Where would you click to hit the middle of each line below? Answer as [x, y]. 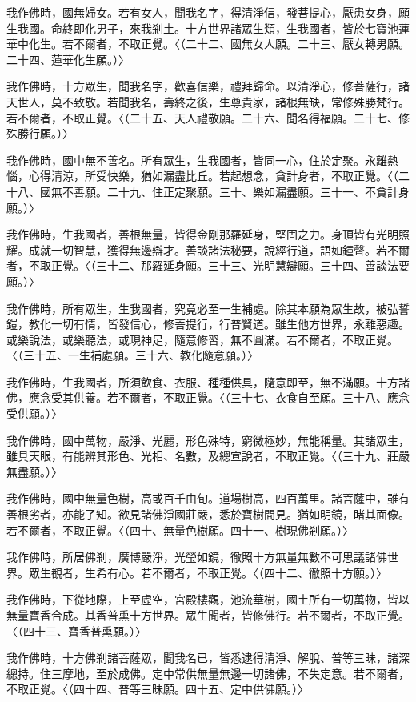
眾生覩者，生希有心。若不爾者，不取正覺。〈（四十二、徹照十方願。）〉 [208, 572]
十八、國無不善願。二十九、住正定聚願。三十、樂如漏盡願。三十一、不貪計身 [208, 191]
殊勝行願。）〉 [40, 133]
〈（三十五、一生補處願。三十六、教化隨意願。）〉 [132, 355]
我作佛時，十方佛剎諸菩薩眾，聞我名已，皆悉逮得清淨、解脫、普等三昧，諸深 [208, 658]
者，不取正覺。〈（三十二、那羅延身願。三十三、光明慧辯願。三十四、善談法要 [208, 265]
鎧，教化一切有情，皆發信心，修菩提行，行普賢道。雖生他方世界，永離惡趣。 [208, 324]
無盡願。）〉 [34, 471]
